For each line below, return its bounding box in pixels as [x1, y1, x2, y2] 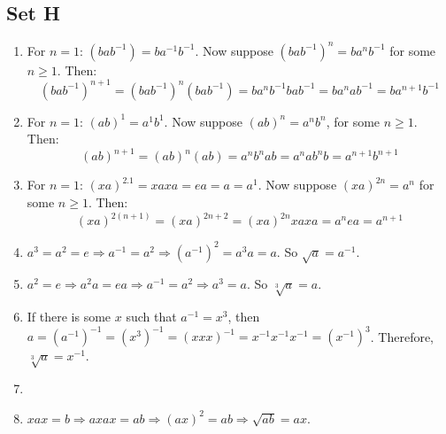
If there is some [27, 307, 111, 326]
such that [126, 307, 177, 326]
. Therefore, [370, 327, 434, 345]
